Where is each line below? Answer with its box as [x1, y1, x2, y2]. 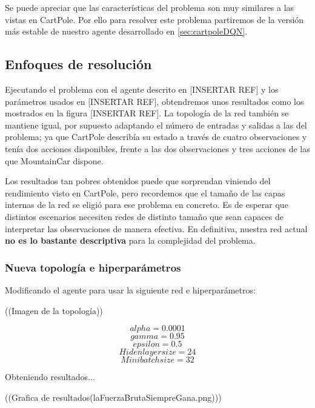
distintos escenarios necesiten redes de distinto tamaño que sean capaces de [5, 210, 283, 222]
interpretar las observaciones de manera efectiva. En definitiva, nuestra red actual [5, 222, 308, 235]
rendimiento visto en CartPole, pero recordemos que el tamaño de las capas [5, 186, 285, 199]
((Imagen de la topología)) [5, 304, 103, 316]
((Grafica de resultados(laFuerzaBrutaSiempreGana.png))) [5, 390, 222, 403]
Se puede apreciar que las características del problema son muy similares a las [5, 1, 294, 13]
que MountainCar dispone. [5, 154, 104, 167]
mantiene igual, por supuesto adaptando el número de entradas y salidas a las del [5, 118, 307, 131]
